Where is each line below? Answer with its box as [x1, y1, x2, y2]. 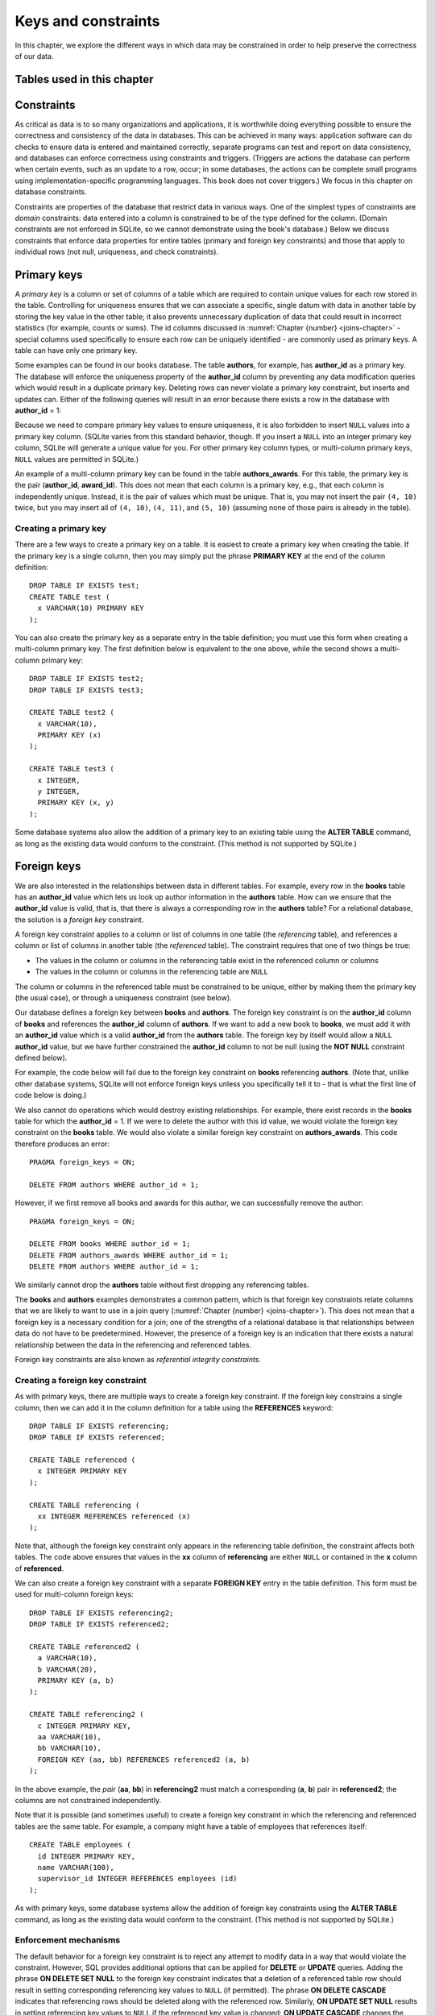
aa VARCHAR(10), [37, 1733, 102, 1742]
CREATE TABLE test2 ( [29, 708, 114, 717]
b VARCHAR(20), [37, 1664, 97, 1674]
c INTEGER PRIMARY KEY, [37, 1721, 132, 1730]
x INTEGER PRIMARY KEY [37, 1467, 127, 1476]
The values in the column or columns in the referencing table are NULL [35, 967, 269, 977]
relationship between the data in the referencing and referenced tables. [14, 1340, 252, 1349]
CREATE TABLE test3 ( [29, 764, 114, 774]
